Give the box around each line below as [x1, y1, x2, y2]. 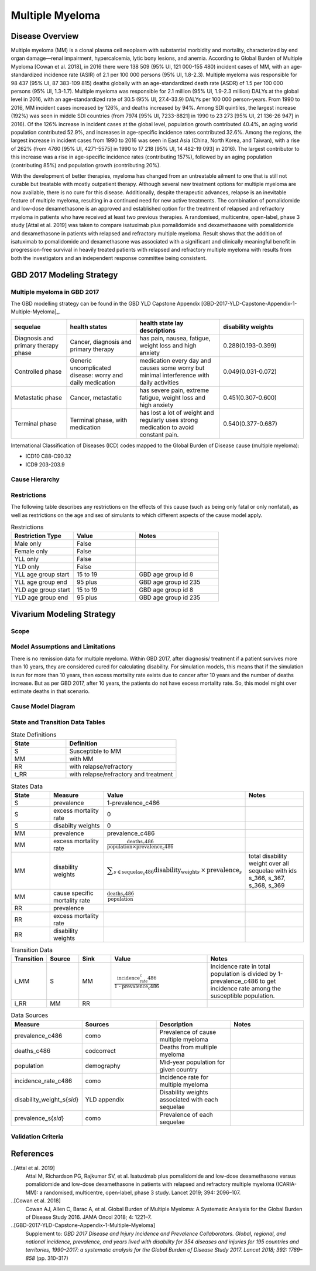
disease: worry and [70, 371, 123, 379]
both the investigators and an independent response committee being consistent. [11, 254, 207, 261]
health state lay [139, 319, 184, 327]
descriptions [139, 326, 176, 334]
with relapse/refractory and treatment [69, 770, 173, 779]
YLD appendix [85, 1095, 125, 1103]
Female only [14, 547, 48, 556]
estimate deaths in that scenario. [11, 688, 90, 695]
